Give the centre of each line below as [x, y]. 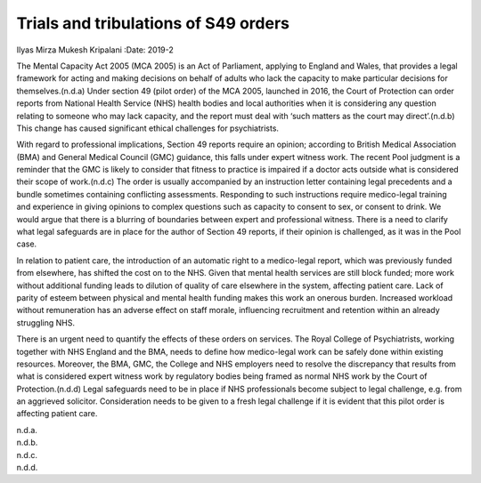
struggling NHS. [46, 322]
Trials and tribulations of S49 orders [153, 23]
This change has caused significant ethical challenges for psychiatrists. [148, 128]
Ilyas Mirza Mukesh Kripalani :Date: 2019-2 [95, 50]
